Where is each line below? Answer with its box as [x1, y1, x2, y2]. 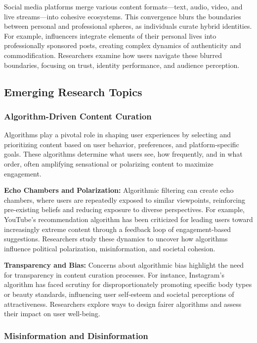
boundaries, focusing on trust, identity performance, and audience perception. [4, 59, 240, 70]
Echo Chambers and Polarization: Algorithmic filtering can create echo [4, 185, 234, 195]
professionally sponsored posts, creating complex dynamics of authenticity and [4, 40, 241, 51]
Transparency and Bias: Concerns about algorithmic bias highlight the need [4, 260, 244, 270]
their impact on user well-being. [4, 308, 100, 319]
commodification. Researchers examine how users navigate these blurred [4, 50, 222, 60]
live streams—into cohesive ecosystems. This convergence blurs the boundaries [4, 11, 241, 21]
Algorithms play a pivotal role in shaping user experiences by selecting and [4, 129, 231, 140]
